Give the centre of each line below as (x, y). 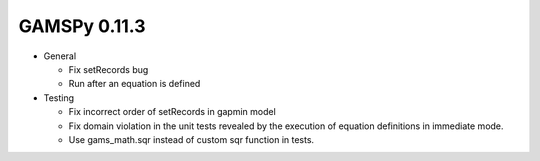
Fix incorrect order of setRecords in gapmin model (172, 112)
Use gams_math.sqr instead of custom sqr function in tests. (191, 139)
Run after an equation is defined (134, 84)
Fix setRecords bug (108, 69)
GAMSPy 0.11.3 (82, 26)
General (60, 56)
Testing (59, 97)
